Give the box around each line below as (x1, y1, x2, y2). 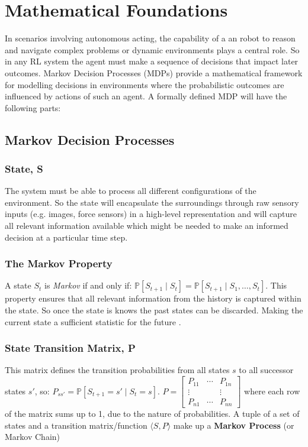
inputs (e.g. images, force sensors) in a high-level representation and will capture (5, 208, 297, 220)
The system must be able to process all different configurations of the (5, 184, 256, 197)
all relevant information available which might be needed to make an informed (5, 219, 288, 232)
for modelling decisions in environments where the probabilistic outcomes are (5, 78, 284, 90)
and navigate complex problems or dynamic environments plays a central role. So (5, 43, 300, 56)
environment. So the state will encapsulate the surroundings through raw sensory (5, 196, 299, 208)
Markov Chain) (5, 430, 60, 443)
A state (5, 279, 31, 291)
